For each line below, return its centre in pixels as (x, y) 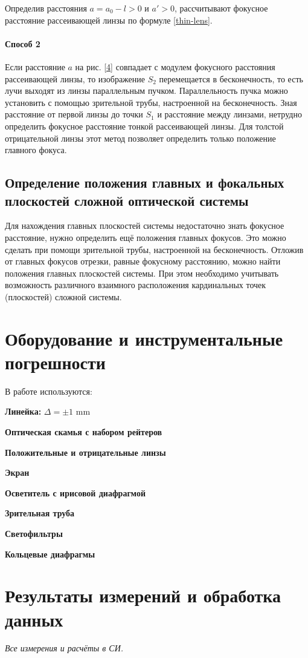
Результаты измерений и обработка (143, 595)
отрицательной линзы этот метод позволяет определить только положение (140, 138)
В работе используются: (49, 391)
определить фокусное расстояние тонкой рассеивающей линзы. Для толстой (144, 126)
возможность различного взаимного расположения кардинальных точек (136, 285)
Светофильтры (34, 533)
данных (34, 619)
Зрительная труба (40, 513)
